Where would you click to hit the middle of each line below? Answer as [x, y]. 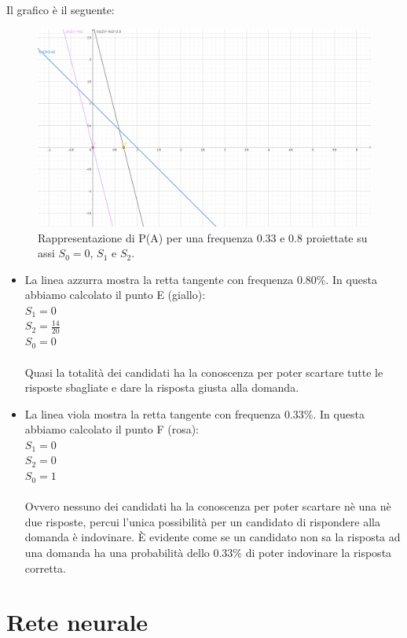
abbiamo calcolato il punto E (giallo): [115, 295]
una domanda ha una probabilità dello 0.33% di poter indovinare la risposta [208, 553]
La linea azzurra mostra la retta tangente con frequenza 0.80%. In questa [201, 279]
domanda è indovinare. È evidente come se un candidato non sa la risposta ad [213, 537]
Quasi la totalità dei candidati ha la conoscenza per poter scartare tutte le [204, 372]
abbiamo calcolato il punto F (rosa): [112, 429]
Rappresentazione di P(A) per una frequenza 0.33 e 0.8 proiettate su [203, 237]
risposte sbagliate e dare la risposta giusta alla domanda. [162, 387]
